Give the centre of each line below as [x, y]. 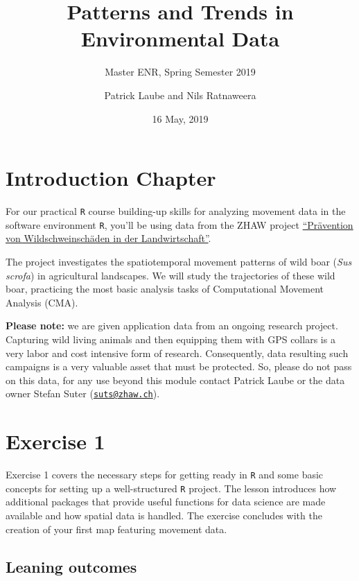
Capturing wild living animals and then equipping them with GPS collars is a [170, 339]
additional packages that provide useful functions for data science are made [166, 502]
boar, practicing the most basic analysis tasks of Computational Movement [165, 289]
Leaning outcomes [71, 566]
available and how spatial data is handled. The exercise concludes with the [164, 515]
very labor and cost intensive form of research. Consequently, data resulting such [177, 353]
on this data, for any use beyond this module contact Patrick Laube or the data [175, 380]
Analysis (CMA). [42, 302]
